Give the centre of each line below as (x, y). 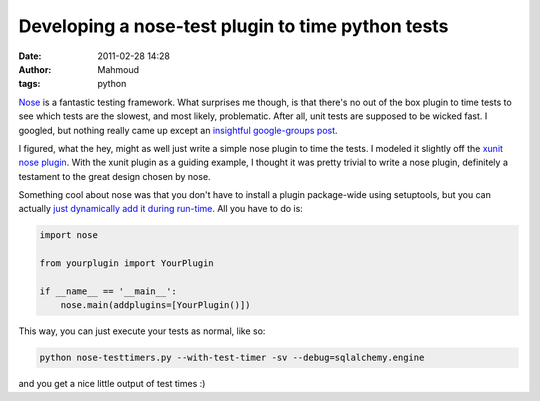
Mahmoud (118, 69)
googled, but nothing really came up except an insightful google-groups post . (178, 130)
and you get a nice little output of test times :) (112, 384)
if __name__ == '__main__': (108, 291)
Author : (35, 69)
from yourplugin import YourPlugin (126, 263)
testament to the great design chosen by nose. (114, 176)
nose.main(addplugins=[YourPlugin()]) (155, 305)
